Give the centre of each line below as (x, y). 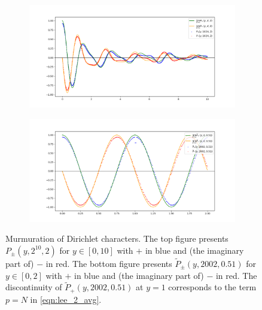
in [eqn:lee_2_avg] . (66, 299)
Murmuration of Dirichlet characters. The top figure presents (117, 238)
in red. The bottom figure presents (109, 263)
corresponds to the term (212, 287)
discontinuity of (34, 287)
